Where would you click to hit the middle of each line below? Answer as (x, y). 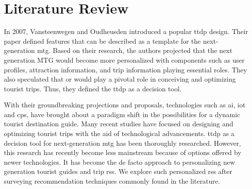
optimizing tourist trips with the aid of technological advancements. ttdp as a (119, 133)
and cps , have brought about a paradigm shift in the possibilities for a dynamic (122, 114)
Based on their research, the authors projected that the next (143, 50)
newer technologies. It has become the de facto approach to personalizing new (119, 162)
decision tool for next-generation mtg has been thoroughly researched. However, (123, 143)
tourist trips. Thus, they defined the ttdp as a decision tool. (93, 88)
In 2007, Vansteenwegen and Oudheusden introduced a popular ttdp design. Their (126, 31)
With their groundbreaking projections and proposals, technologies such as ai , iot (125, 105)
